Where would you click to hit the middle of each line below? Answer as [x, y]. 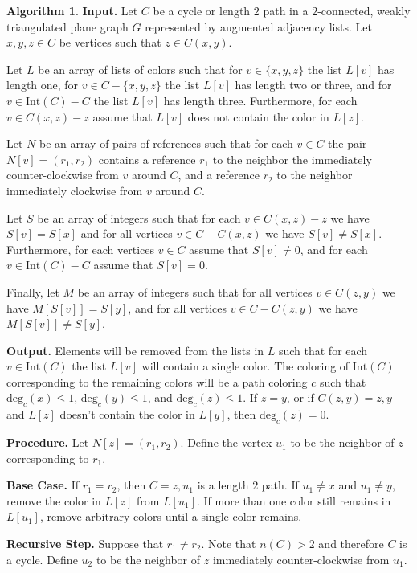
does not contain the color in [258, 116]
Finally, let [33, 291]
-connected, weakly [364, 10]
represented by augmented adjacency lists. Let [258, 26]
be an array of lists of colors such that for [140, 69]
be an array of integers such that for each [139, 217]
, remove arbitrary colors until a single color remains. [171, 516]
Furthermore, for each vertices [81, 249]
